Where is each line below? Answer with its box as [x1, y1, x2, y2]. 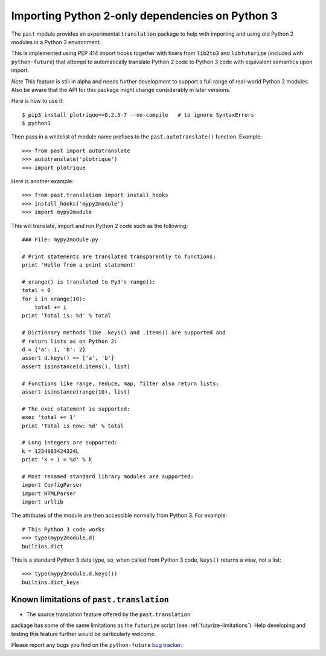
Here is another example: [11, 178, 74, 185]
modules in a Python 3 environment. [11, 38, 101, 45]
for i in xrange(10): [22, 295, 86, 302]
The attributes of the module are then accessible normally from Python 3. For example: [11, 511, 228, 519]
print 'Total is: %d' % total [22, 312, 112, 319]
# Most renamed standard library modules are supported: [22, 473, 194, 480]
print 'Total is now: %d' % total [22, 422, 124, 429]
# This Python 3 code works [22, 526, 105, 533]
